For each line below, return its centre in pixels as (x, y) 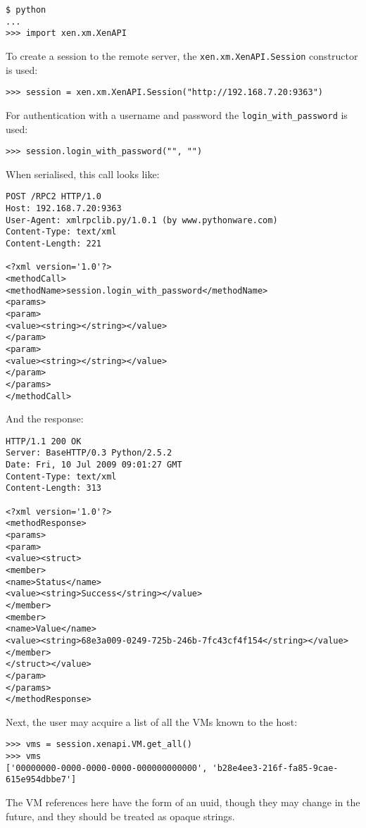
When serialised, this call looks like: (83, 174)
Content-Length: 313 (54, 488)
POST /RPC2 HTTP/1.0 (54, 197)
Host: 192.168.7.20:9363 (64, 209)
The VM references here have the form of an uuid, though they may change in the (183, 802)
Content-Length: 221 (54, 244)
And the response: (45, 419)
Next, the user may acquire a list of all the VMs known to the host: (152, 721)
